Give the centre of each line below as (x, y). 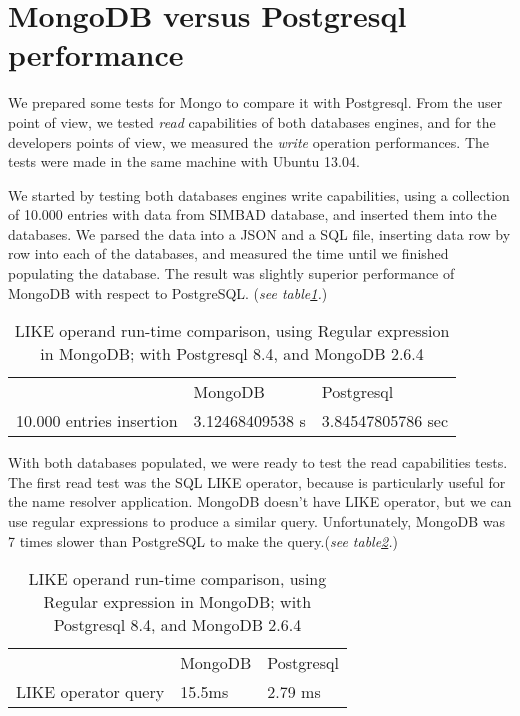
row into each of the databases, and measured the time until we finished (228, 253)
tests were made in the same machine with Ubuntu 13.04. (184, 161)
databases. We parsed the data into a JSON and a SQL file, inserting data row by (259, 233)
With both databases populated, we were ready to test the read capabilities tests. (258, 462)
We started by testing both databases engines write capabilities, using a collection (259, 194)
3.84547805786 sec (384, 421)
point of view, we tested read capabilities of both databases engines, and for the (252, 121)
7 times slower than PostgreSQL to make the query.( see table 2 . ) (203, 540)
